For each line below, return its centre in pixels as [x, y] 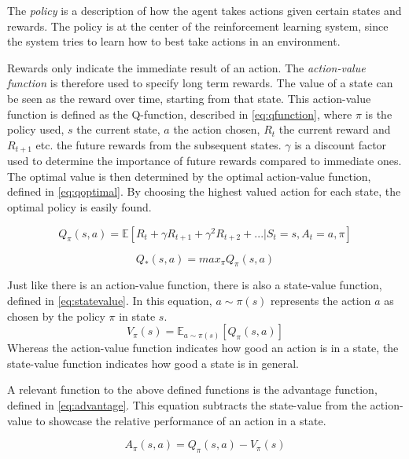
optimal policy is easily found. [79, 206]
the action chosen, [217, 129]
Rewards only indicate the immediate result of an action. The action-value [186, 67]
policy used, [36, 129]
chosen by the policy [56, 316]
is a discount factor [341, 144]
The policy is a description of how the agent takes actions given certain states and [204, 10]
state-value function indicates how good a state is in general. [153, 363]
